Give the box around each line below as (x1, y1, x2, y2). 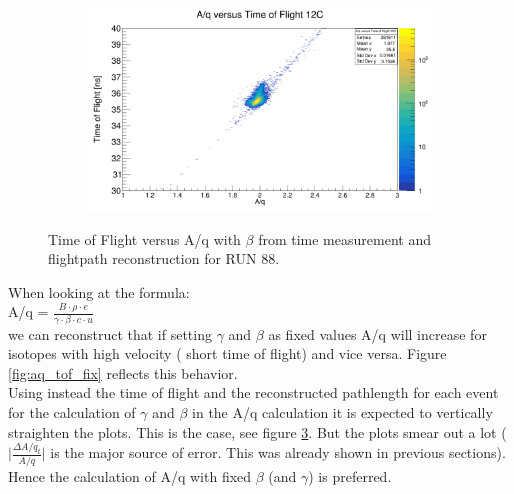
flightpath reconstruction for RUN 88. (48, 248, 280, 269)
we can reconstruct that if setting (8, 323, 212, 344)
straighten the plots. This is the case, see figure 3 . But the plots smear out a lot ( (8, 421, 507, 442)
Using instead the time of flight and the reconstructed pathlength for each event (8, 382, 499, 403)
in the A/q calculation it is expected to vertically (192, 401, 493, 422)
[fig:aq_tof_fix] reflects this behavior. (8, 362, 238, 383)
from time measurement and (258, 228, 431, 249)
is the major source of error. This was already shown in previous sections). (50, 442, 506, 463)
